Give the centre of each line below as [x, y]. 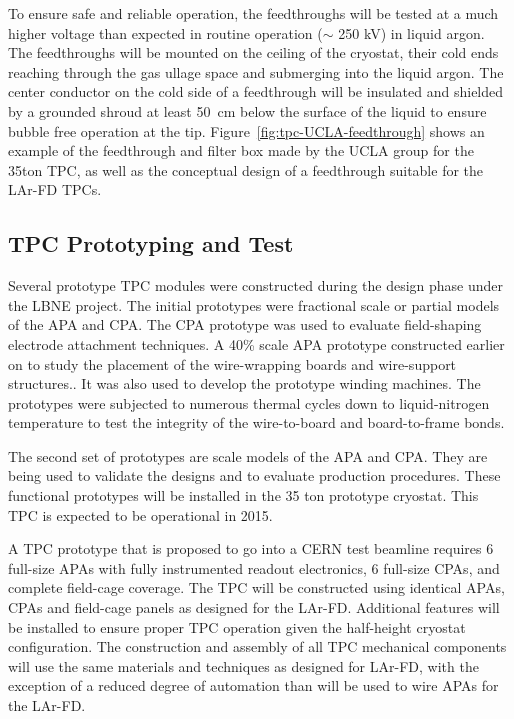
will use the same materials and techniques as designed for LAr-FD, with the [243, 665]
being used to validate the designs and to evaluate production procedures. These [254, 475]
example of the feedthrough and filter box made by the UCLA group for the [241, 150]
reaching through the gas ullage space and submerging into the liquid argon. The [256, 71]
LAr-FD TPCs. [55, 189]
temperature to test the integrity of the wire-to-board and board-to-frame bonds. [256, 422]
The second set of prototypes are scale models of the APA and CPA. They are [248, 455]
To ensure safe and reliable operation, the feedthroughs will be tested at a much [253, 13]
